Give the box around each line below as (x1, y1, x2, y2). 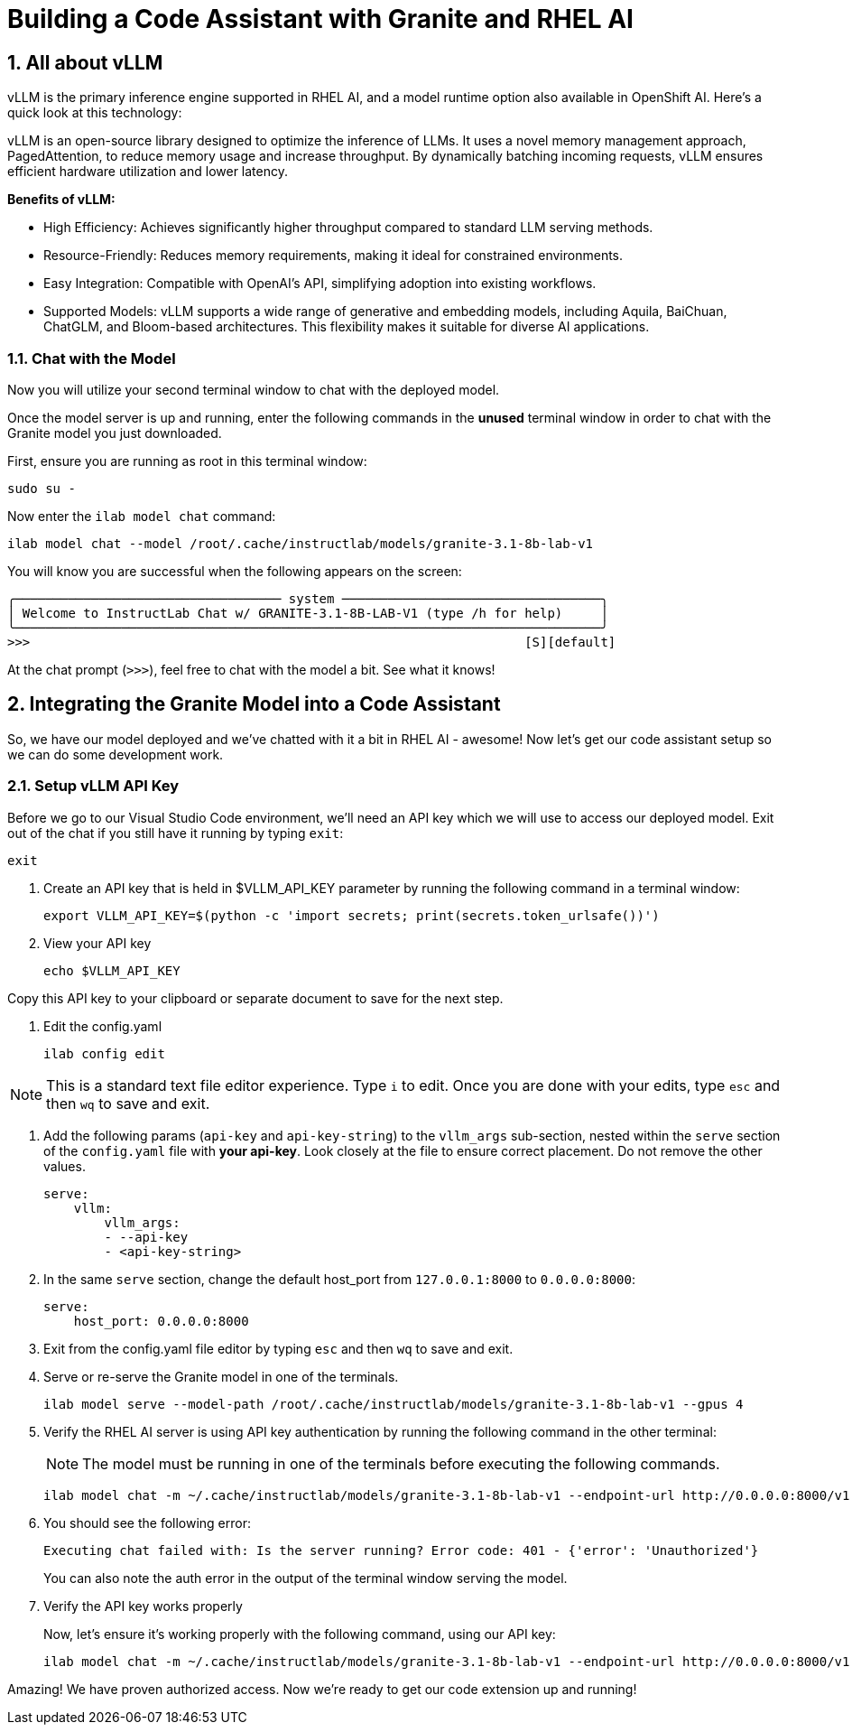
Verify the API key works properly (43, 1597, 243, 1614)
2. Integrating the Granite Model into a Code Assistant (7, 693, 501, 716)
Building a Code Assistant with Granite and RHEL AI (7, 4, 634, 34)
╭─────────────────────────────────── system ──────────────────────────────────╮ (7, 591, 608, 606)
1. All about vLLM (7, 51, 163, 74)
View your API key (43, 935, 152, 951)
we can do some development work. (7, 746, 224, 762)
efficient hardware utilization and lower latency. (7, 163, 289, 180)
